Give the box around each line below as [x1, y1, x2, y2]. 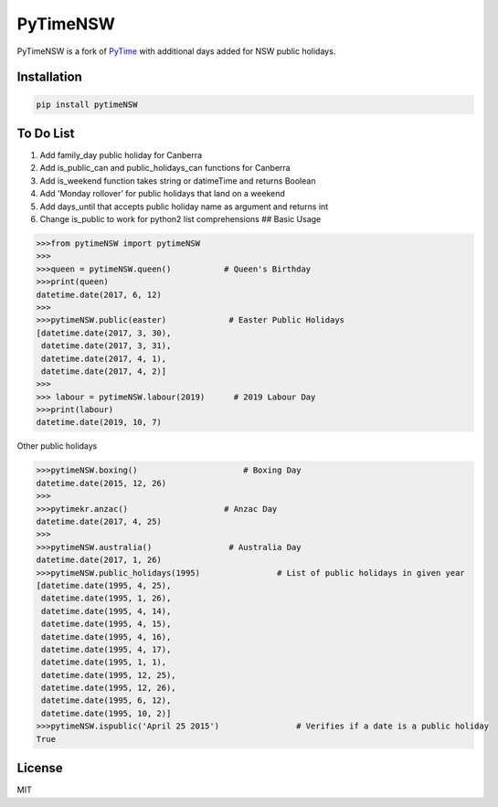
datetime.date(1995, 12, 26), [41, 683, 177, 694]
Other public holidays [16, 441, 98, 451]
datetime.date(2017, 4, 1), [41, 353, 167, 364]
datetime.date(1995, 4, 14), [41, 606, 172, 616]
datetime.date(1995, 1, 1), [41, 657, 167, 667]
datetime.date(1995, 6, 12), [41, 696, 172, 706]
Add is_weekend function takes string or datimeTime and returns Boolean [39, 175, 316, 186]
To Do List [16, 125, 75, 141]
